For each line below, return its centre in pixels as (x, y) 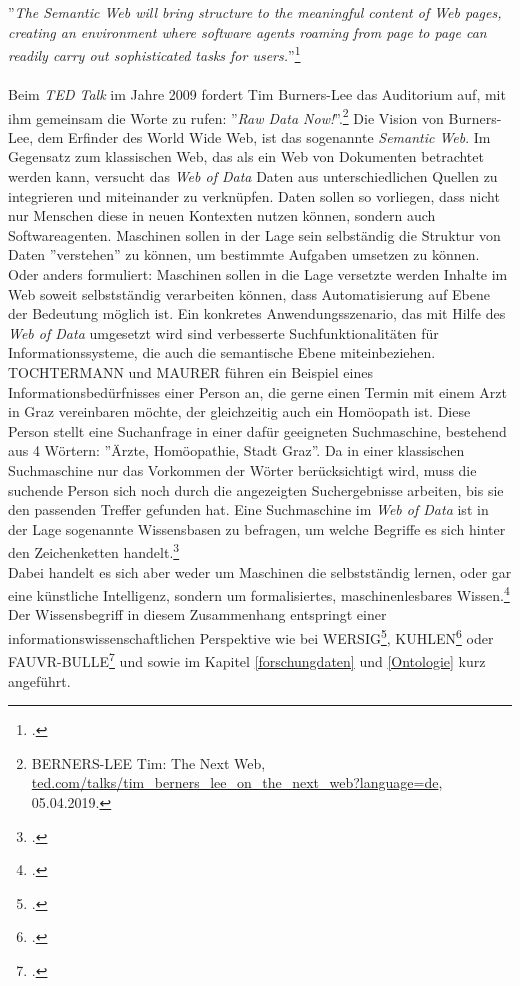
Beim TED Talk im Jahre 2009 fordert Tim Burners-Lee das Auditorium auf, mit (257, 94)
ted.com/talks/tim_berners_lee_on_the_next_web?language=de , (237, 782)
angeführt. (39, 680)
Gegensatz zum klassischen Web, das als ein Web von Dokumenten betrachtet (246, 156)
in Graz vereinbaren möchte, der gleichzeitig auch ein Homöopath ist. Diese (239, 411)
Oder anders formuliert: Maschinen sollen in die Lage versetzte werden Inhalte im (258, 274)
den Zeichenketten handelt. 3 (94, 550)
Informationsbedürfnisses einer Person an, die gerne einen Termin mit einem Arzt (258, 391)
